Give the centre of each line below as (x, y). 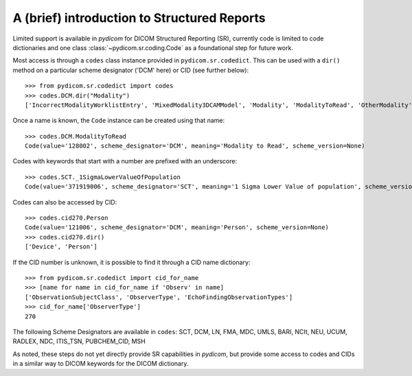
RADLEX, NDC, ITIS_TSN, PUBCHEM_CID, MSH (79, 341)
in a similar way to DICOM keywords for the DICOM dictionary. (101, 364)
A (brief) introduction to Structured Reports (139, 18)
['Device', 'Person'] (61, 247)
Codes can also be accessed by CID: (65, 202)
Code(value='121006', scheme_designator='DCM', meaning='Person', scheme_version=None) (177, 227)
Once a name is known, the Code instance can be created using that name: (119, 121)
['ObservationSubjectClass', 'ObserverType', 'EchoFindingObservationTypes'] (159, 297)
